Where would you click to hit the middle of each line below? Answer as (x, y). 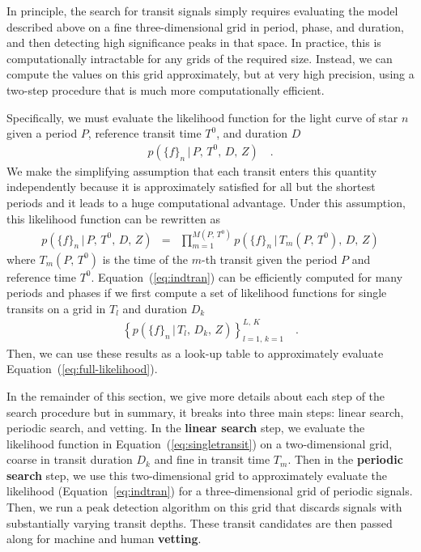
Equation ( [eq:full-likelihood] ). (82, 369)
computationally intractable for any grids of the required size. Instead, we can (200, 58)
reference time (42, 276)
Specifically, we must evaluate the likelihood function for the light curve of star (202, 117)
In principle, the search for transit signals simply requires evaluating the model (202, 11)
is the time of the (145, 259)
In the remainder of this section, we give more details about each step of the (196, 395)
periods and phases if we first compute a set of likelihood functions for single (197, 293)
